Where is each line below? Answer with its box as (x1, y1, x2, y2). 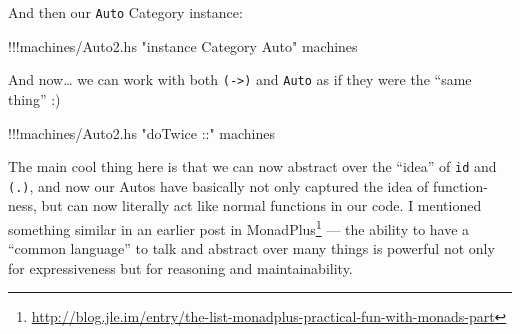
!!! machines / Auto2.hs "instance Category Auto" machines (8, 35, 358, 56)
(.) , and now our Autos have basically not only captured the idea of (8, 175, 429, 196)
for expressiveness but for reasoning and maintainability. (8, 257, 353, 278)
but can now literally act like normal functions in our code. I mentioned (41, 195, 482, 216)
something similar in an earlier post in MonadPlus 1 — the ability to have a (8, 216, 470, 239)
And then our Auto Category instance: (8, 2, 243, 22)
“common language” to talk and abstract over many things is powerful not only (8, 238, 495, 259)
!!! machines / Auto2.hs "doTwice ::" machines (8, 122, 276, 143)
